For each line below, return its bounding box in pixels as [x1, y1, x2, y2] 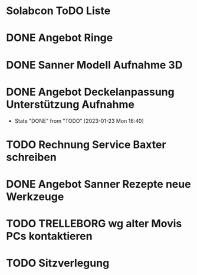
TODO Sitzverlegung [6, 257, 110, 270]
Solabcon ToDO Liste [6, 4, 111, 18]
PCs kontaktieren [6, 230, 93, 243]
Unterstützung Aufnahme [6, 97, 134, 111]
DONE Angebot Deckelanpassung [6, 85, 175, 99]
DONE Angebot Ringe [6, 31, 113, 45]
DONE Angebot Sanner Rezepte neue [6, 177, 191, 191]
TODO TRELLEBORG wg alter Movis [6, 217, 182, 231]
